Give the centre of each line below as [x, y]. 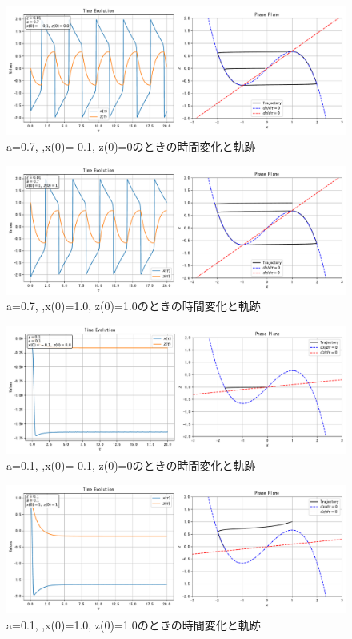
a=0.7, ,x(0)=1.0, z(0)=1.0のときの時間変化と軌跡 [134, 306]
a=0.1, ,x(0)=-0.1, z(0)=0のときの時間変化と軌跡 [131, 465]
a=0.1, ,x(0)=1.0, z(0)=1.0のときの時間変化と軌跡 [134, 624]
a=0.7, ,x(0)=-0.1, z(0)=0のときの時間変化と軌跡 [131, 146]
